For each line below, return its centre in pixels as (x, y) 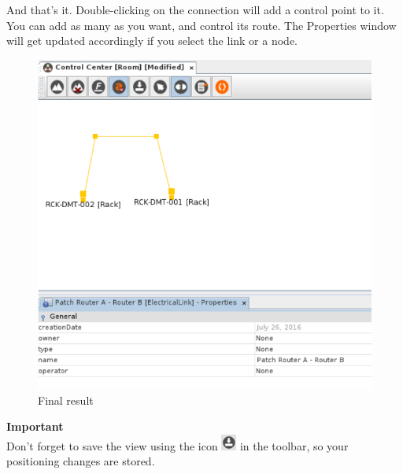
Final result (66, 400)
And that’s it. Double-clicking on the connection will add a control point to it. (195, 9)
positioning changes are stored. (81, 461)
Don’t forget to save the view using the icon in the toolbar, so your (177, 445)
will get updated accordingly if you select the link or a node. (152, 41)
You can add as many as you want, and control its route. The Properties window (201, 25)
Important (35, 426)
